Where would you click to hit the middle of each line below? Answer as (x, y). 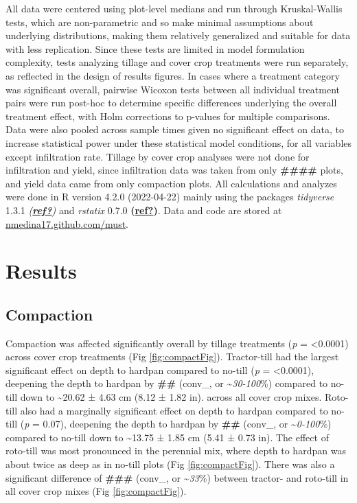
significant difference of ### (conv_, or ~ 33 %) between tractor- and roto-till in (177, 477)
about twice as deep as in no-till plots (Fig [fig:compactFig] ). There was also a (170, 464)
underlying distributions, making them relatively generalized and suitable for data (178, 35)
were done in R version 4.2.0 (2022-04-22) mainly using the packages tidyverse (170, 197)
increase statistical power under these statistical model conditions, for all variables (179, 142)
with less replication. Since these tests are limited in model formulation (155, 48)
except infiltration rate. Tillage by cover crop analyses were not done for (158, 156)
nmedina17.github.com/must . (67, 223)
